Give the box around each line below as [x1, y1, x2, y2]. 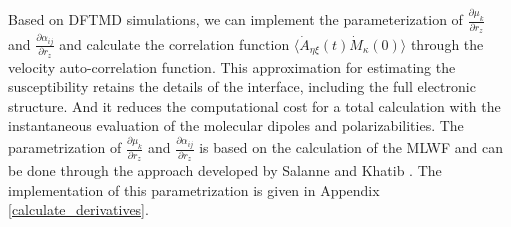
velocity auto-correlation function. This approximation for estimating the [8, 56, 456, 77]
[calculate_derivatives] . [8, 199, 149, 220]
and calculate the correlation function [59, 33, 290, 54]
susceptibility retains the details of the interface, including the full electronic [8, 76, 476, 97]
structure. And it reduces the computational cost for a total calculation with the [8, 95, 501, 116]
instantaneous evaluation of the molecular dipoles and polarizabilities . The [8, 115, 464, 136]
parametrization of [8, 137, 122, 158]
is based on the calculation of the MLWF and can [199, 137, 504, 158]
